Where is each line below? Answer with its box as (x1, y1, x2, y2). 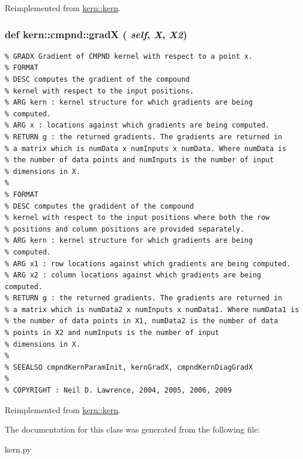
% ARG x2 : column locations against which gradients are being (5, 271, 261, 280)
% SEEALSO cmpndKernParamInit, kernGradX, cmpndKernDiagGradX (5, 363, 253, 371)
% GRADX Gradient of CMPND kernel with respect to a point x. (5, 52, 253, 61)
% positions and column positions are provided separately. (5, 225, 245, 233)
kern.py (5, 443, 32, 455)
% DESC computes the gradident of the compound (5, 202, 194, 210)
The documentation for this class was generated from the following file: (5, 423, 260, 435)
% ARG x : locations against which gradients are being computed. (5, 121, 270, 130)
